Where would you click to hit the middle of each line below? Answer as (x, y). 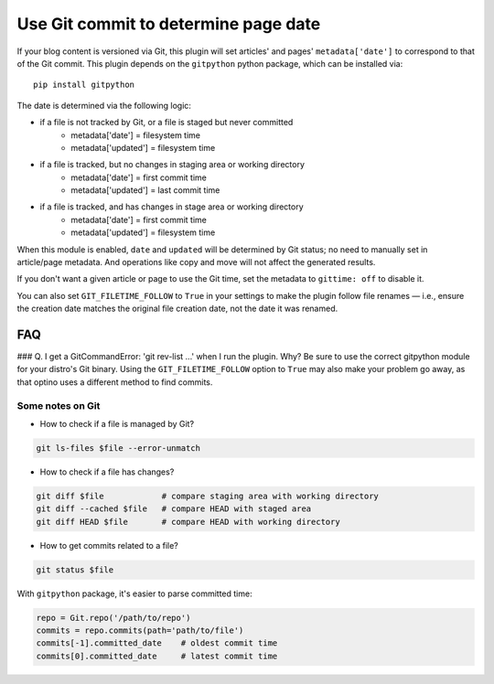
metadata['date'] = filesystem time (136, 135)
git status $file (75, 570)
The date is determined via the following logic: (104, 105)
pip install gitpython (84, 85)
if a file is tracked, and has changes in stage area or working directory (172, 207)
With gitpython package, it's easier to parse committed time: (134, 593)
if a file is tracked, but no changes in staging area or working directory (172, 165)
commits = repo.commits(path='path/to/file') (140, 631)
